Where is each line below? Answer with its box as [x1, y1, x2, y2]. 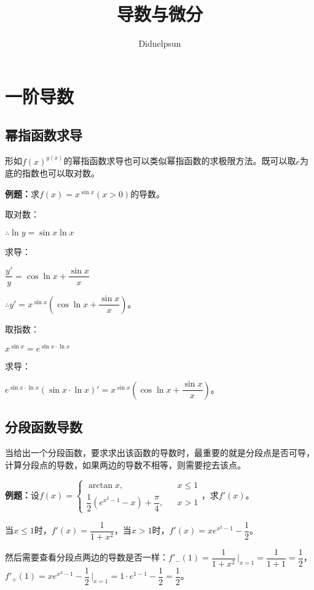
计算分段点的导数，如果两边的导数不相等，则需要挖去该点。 [5, 458, 246, 471]
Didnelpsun [138, 37, 181, 50]
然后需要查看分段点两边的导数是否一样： [5, 551, 168, 564]
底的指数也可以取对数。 [5, 167, 100, 179]
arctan [88, 481, 113, 490]
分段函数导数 [5, 417, 82, 436]
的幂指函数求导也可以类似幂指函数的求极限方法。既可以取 [63, 154, 296, 167]
